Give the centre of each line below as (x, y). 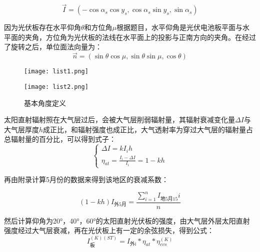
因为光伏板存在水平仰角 (42, 27)
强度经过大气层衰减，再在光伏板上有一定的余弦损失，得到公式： (109, 230)
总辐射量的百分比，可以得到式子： (60, 139)
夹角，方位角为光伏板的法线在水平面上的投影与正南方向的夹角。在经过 (140, 37)
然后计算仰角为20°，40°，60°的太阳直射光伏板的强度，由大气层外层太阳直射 (127, 220)
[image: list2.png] (56, 87)
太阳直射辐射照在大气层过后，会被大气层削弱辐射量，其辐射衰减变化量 (119, 120)
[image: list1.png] (56, 72)
